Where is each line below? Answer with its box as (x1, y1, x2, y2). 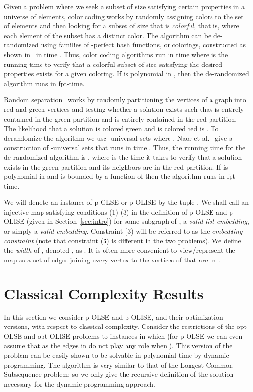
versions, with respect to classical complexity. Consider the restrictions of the (4, 321, 235, 331)
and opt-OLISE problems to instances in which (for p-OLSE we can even (24, 330, 243, 341)
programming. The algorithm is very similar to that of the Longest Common (4, 359, 233, 370)
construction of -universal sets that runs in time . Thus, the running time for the (4, 142, 246, 152)
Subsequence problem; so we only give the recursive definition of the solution (4, 369, 234, 379)
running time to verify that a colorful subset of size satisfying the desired (4, 59, 223, 69)
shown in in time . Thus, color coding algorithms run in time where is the (4, 49, 228, 59)
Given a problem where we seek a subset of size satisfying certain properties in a (4, 1, 245, 11)
